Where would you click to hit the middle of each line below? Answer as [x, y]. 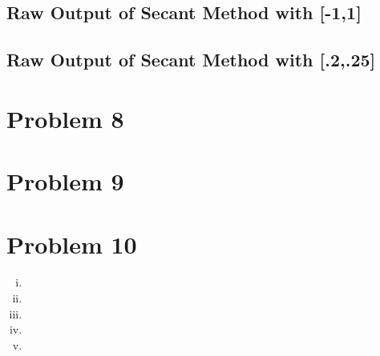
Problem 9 [65, 181]
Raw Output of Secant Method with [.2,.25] [191, 60]
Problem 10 [72, 244]
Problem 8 [65, 118]
